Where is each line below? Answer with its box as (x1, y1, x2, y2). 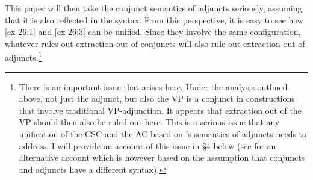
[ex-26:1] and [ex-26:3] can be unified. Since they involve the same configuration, (5, 25, 301, 38)
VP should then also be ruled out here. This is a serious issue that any (19, 116, 280, 128)
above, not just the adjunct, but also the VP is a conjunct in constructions (19, 92, 295, 105)
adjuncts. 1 (5, 49, 42, 64)
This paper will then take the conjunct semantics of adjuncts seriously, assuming (5, 2, 302, 14)
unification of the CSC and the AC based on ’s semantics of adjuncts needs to (19, 128, 307, 140)
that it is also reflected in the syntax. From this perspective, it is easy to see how (5, 13, 303, 26)
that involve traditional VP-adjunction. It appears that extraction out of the (19, 104, 302, 116)
